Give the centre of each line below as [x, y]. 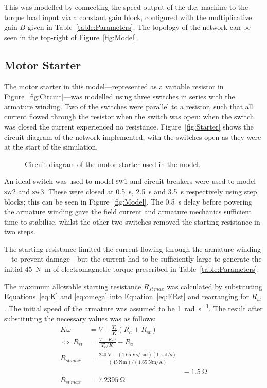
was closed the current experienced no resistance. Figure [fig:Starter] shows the [129, 126]
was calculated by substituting [215, 286]
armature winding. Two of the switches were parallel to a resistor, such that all [129, 106]
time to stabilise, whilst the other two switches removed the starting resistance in [132, 221]
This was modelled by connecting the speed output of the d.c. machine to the [126, 7]
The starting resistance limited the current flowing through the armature [119, 248]
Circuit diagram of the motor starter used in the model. [113, 164]
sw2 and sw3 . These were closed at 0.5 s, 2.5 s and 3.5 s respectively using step [131, 191]
